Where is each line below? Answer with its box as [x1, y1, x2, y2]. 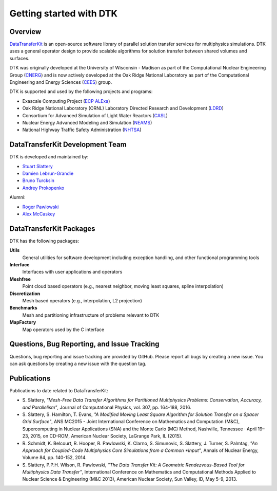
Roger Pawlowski [22, 204, 59, 210]
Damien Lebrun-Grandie [22, 170, 74, 177]
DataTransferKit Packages [9, 224, 95, 233]
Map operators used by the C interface [22, 326, 105, 333]
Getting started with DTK [9, 8, 118, 19]
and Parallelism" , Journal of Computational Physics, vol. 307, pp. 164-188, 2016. [22, 404, 192, 410]
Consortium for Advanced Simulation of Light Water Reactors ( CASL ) [22, 112, 168, 118]
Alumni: [9, 194, 26, 201]
